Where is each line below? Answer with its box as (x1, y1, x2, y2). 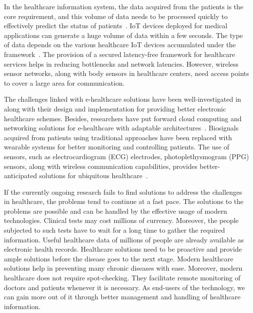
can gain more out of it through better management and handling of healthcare (4, 292, 241, 302)
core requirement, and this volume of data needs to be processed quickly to (4, 11, 228, 21)
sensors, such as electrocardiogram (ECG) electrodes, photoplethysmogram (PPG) (4, 151, 249, 161)
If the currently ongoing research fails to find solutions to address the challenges (4, 186, 242, 197)
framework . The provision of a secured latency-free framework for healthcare (4, 49, 235, 59)
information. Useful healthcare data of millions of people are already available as (4, 234, 244, 244)
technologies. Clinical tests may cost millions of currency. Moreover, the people (4, 215, 239, 225)
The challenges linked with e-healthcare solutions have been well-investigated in (4, 94, 241, 104)
